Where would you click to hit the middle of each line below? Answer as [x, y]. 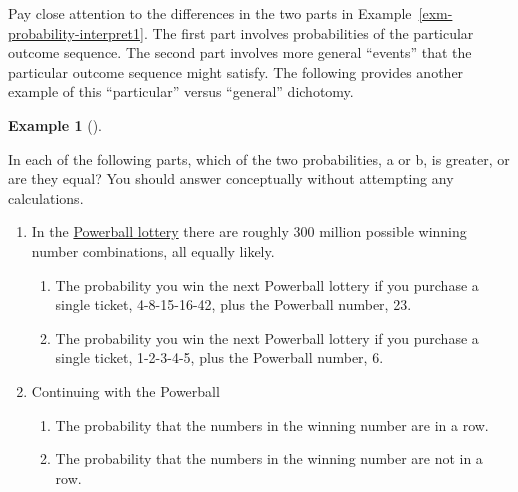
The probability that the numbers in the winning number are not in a [269, 458]
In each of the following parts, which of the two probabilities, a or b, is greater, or [259, 158]
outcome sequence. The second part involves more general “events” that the [240, 52]
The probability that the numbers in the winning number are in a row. [272, 424]
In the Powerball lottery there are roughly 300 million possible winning [249, 231]
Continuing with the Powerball [125, 390]
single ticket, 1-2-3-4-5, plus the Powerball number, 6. [219, 357]
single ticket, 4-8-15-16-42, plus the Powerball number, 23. [233, 304]
